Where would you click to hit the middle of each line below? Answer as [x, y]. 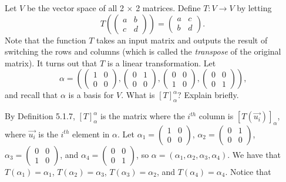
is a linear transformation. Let [161, 63]
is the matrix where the [143, 116]
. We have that [254, 154]
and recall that [31, 95]
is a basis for [91, 95]
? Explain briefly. [208, 95]
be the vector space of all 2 [75, 8]
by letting [254, 8]
